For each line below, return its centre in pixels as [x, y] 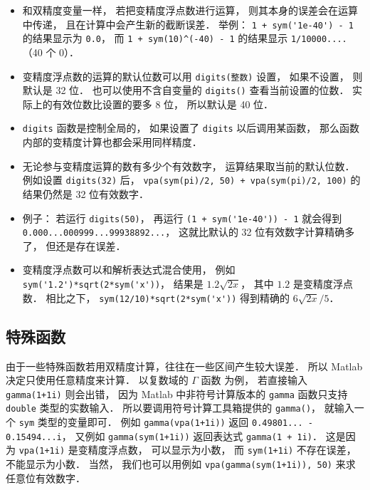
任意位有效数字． [46, 478]
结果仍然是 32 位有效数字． [86, 193]
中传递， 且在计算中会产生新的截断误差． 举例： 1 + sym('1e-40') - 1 [188, 24]
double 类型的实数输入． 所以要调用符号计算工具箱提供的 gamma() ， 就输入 [180, 408]
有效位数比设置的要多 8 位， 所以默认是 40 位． [163, 104]
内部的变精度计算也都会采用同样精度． [112, 142]
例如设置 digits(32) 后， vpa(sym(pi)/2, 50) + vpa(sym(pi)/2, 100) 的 [191, 180]
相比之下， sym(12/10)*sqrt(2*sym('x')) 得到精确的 [168, 297]
